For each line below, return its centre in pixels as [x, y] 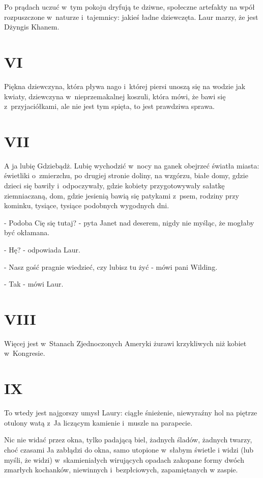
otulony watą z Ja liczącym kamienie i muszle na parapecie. [98, 422]
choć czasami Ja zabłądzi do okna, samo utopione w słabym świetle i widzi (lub [129, 449]
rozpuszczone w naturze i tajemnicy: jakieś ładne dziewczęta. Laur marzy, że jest [131, 17]
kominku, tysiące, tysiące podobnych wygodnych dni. [87, 205]
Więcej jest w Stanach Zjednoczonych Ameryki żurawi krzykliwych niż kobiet [125, 343]
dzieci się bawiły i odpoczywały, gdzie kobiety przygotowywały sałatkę [114, 185]
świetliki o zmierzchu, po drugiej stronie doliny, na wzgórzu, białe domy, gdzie [126, 175]
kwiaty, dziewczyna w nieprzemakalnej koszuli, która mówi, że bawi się [115, 96]
